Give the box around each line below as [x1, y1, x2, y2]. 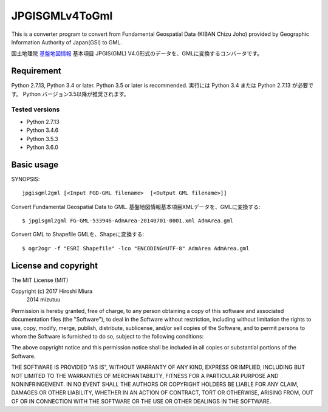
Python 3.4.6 [26, 126, 59, 134]
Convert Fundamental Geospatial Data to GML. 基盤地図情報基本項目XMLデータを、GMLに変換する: [11, 203, 261, 210]
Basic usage [11, 159, 59, 170]
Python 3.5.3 [26, 135, 58, 142]
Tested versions [11, 105, 60, 114]
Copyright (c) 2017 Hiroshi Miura [11, 287, 93, 295]
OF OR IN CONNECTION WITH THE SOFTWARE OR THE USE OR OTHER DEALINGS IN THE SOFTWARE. [11, 397, 272, 405]
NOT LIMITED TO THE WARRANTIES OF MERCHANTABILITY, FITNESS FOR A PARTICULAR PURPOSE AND [11, 372, 279, 379]
